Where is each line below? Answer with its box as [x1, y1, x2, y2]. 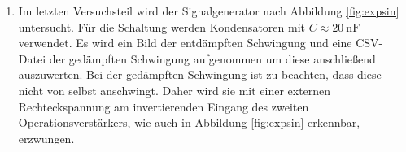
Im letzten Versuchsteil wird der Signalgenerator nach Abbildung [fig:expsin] [18, 2, 399, 19]
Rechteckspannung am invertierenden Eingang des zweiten [18, 98, 309, 115]
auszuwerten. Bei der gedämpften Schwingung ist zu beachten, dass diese [18, 66, 382, 83]
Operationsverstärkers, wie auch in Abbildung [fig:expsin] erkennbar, [18, 114, 360, 131]
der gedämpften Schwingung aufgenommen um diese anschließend [49, 50, 376, 67]
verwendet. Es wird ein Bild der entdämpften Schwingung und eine [18, 34, 352, 51]
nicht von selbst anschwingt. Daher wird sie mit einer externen [18, 81, 331, 98]
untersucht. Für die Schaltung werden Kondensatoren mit [18, 18, 305, 35]
